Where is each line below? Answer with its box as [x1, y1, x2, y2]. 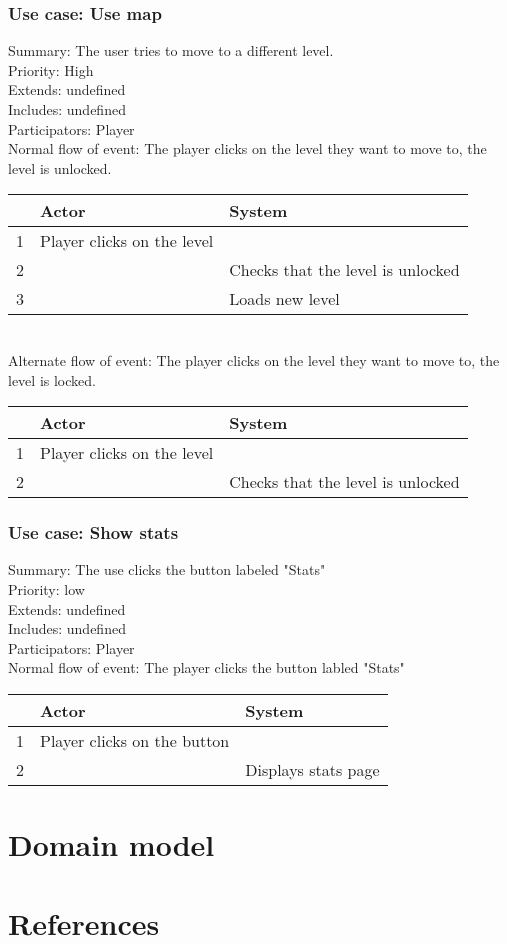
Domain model [8, 824, 215, 865]
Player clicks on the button [40, 728, 230, 752]
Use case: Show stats [8, 520, 179, 545]
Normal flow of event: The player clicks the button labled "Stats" [8, 657, 405, 678]
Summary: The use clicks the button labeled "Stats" [8, 559, 326, 580]
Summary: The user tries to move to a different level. [8, 40, 334, 61]
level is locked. [8, 369, 96, 390]
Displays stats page [245, 757, 380, 781]
